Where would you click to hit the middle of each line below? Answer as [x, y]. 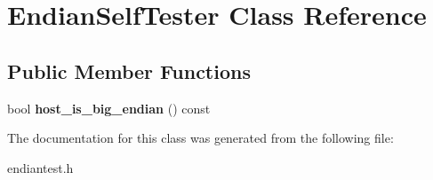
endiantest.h [40, 167]
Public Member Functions [129, 70]
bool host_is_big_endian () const [109, 108]
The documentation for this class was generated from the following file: [200, 138]
